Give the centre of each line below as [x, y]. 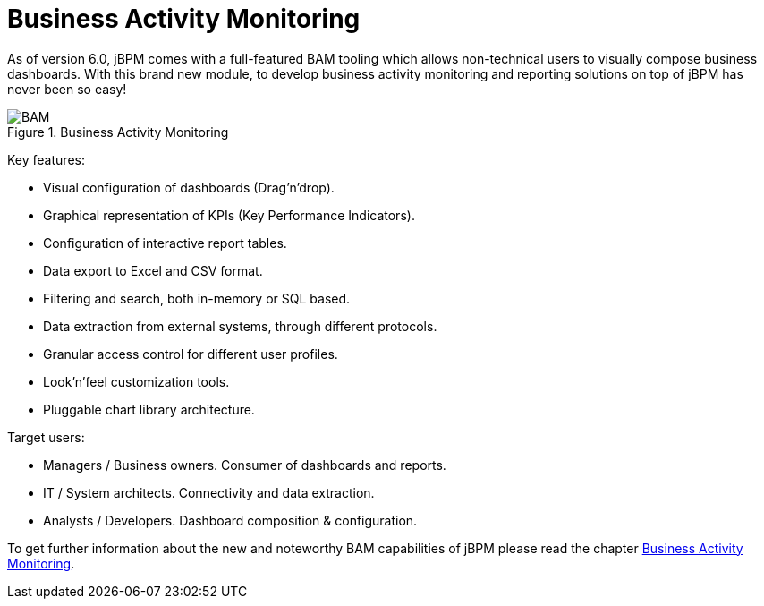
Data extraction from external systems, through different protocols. [240, 326]
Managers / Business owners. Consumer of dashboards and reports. [245, 465]
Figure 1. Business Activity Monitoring [118, 132]
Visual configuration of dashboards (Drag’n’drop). [189, 187]
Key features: [46, 159]
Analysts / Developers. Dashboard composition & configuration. [230, 520]
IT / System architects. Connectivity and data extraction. [209, 492]
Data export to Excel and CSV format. [153, 270]
